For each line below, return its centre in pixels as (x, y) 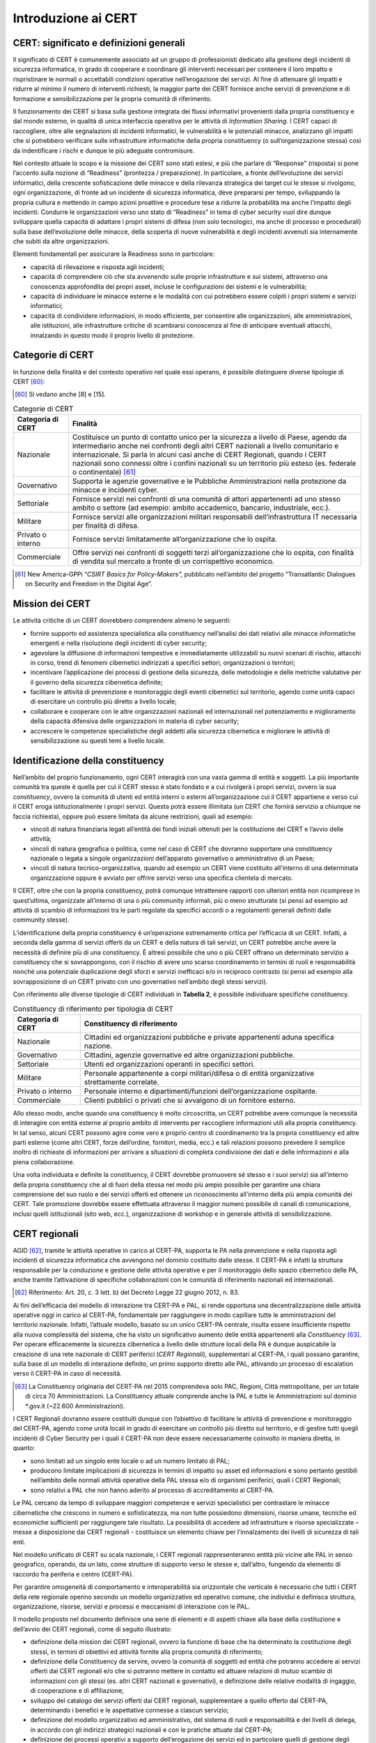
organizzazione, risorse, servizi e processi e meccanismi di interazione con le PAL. (131, 1606)
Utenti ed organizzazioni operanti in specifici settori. (170, 1064)
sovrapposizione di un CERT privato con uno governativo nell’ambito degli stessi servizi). (140, 981)
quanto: (24, 1448)
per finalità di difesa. (105, 526)
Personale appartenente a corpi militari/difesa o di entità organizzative (199, 1073)
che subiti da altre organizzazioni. (61, 241)
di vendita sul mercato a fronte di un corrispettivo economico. (173, 561)
